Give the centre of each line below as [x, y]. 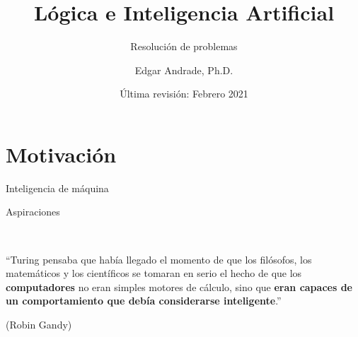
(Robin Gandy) [39, 324]
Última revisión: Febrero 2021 [184, 94]
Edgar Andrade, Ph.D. [184, 70]
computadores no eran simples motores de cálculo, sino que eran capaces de [179, 286]
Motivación [61, 154]
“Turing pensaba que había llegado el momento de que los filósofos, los [159, 259]
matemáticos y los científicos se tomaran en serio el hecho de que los [154, 273]
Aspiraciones [33, 212]
